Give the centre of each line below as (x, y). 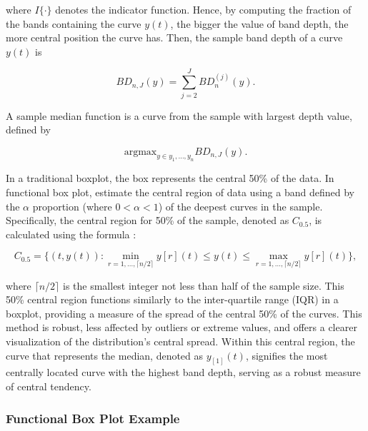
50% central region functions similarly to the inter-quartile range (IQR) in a (172, 299)
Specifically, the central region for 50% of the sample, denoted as (148, 220)
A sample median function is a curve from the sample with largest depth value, (179, 115)
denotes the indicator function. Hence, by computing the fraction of (203, 9)
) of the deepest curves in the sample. (240, 206)
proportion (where (72, 206)
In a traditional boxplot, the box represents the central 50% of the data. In (170, 178)
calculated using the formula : (71, 234)
